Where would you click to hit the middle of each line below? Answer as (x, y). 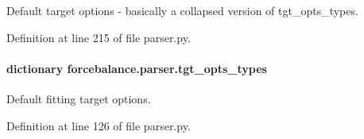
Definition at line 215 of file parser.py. (99, 37)
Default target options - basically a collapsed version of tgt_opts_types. (182, 10)
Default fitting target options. (79, 98)
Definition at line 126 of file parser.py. (99, 125)
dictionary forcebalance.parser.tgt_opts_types (137, 68)
